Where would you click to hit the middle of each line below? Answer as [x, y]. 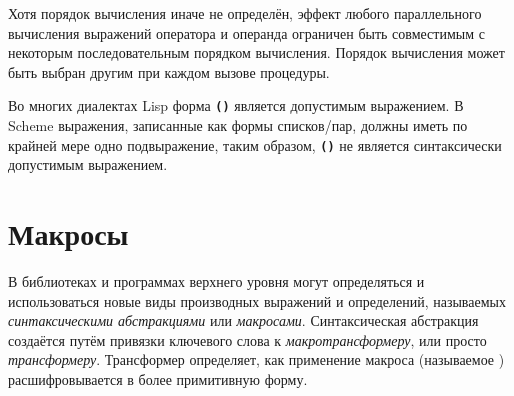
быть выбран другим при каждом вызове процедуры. [169, 71]
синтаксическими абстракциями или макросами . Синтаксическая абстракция [243, 320]
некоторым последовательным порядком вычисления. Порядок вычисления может [256, 52]
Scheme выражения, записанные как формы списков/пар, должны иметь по [238, 125]
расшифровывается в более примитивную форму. [158, 378]
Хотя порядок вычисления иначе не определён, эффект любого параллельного [245, 13]
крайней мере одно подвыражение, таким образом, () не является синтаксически [255, 144]
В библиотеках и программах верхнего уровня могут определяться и [216, 281]
